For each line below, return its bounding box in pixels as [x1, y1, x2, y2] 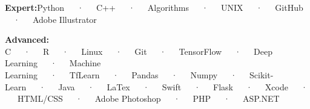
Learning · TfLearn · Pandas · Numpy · [5, 68, 237, 81]
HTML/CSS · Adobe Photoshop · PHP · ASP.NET [17, 92, 280, 105]
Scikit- [249, 68, 274, 81]
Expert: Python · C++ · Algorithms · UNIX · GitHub [5, 1, 303, 13]
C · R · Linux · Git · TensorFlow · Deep [5, 45, 273, 57]
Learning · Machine [5, 57, 101, 69]
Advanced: [5, 33, 49, 46]
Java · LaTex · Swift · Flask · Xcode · [58, 80, 308, 93]
